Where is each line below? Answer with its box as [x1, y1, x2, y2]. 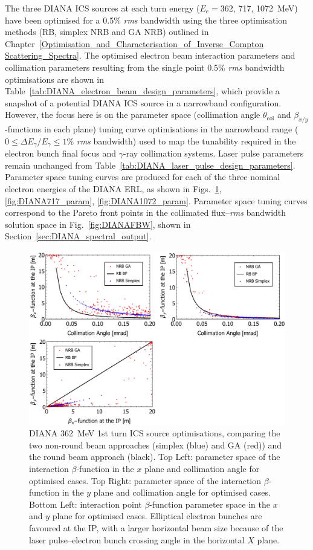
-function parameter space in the [149, 497, 270, 510]
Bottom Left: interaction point [29, 497, 142, 510]
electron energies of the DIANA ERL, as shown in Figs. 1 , [5, 182, 222, 195]
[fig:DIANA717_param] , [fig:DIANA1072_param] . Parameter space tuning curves [5, 194, 308, 207]
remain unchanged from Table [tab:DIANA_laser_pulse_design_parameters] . [5, 158, 295, 171]
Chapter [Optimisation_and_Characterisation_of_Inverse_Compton [5, 37, 264, 50]
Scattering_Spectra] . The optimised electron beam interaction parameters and [5, 49, 295, 62]
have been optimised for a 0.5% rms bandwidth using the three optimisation [5, 13, 288, 26]
